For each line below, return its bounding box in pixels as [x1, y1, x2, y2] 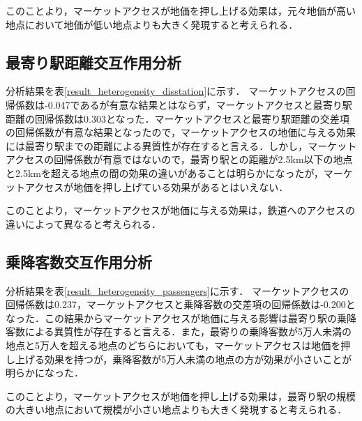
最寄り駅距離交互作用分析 [6, 51, 181, 72]
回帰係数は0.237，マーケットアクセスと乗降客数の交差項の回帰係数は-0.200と [6, 297, 356, 312]
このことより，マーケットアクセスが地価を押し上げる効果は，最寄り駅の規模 [6, 388, 356, 403]
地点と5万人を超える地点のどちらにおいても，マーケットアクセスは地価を [6, 337, 341, 352]
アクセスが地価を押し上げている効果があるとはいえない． [24, 179, 289, 194]
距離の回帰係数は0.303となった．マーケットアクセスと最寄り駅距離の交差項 [6, 111, 349, 125]
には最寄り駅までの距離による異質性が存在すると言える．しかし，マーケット [6, 138, 357, 153]
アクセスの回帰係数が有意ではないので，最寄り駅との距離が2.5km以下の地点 [6, 152, 353, 167]
